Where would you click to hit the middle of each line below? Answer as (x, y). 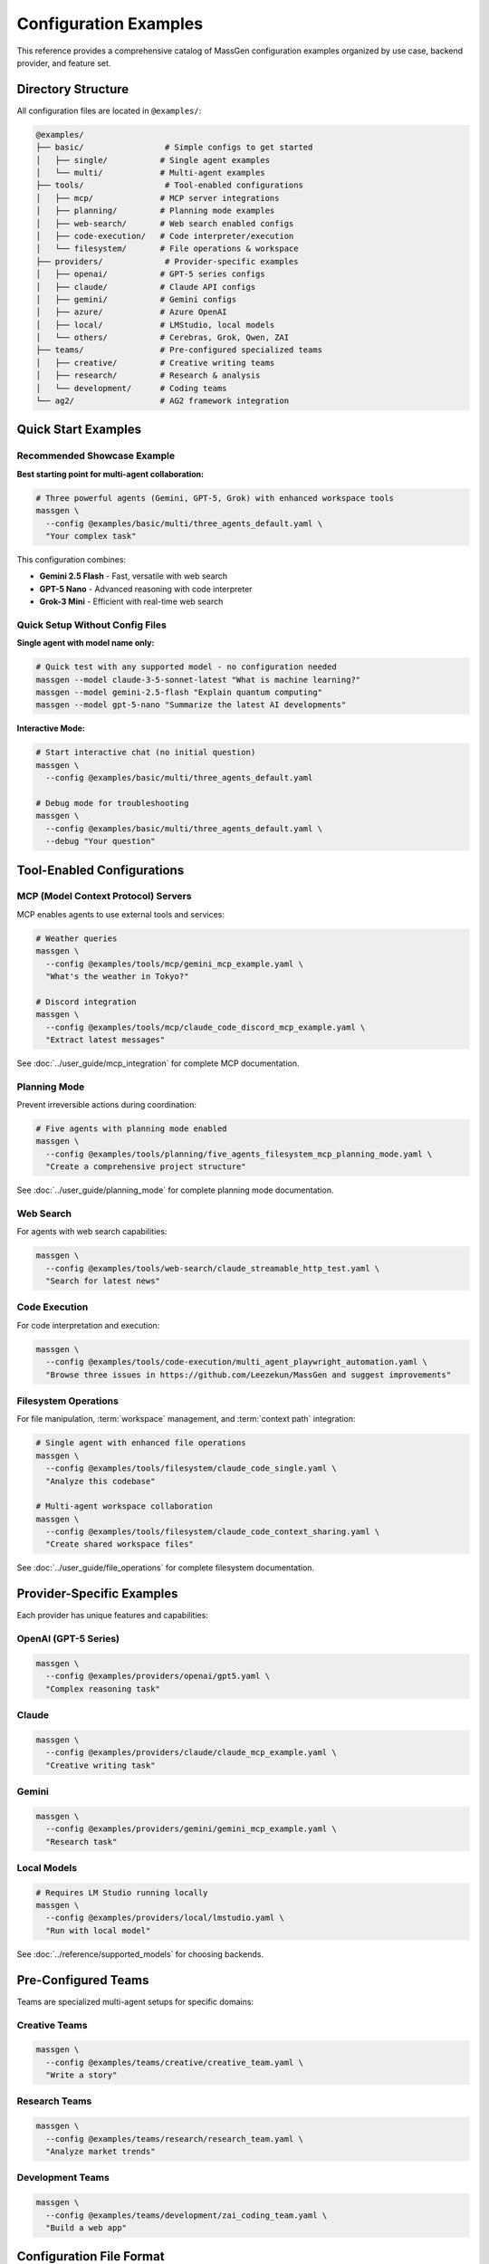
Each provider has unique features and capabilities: (112, 1616)
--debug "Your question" (101, 841)
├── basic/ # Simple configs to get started (174, 148)
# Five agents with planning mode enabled (131, 1129)
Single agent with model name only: (86, 643)
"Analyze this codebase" (101, 1481)
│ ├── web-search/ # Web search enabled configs (165, 223)
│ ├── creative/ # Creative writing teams (155, 363)
